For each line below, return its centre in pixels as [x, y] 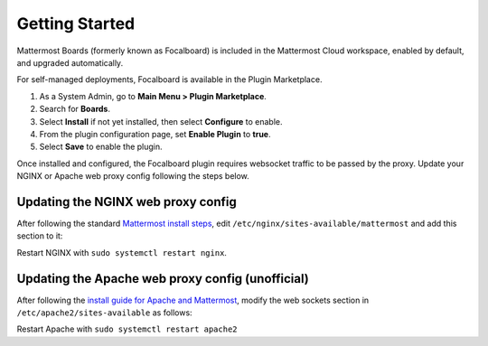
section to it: [40, 236]
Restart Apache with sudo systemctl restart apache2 [127, 329]
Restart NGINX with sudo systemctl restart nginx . [122, 252]
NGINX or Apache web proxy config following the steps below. [133, 176]
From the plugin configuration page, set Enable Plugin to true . [155, 134]
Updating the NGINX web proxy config [127, 202]
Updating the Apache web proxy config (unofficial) [163, 279]
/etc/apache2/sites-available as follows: [105, 313]
